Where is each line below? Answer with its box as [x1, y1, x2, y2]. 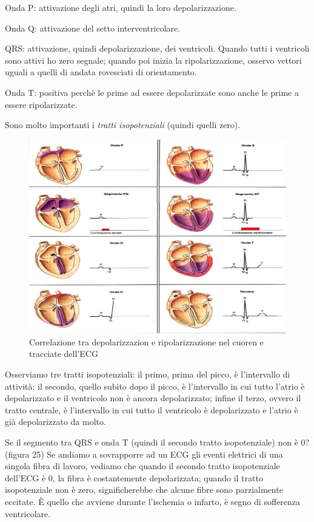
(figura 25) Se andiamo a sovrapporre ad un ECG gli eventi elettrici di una [5, 447, 283, 460]
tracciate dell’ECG [29, 347, 98, 360]
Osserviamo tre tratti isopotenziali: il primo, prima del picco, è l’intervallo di [5, 368, 290, 381]
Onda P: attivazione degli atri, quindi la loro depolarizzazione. [5, 1, 236, 13]
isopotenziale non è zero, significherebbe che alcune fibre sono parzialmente [5, 483, 283, 496]
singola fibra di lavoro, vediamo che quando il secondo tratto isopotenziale [5, 459, 280, 472]
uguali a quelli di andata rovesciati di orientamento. [5, 66, 197, 78]
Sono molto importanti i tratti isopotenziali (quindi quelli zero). [5, 118, 241, 131]
